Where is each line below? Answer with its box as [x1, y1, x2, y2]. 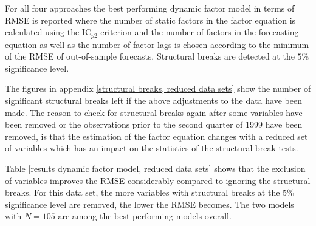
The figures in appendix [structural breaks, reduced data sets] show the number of [5, 82, 311, 95]
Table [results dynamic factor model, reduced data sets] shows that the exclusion [5, 162, 306, 174]
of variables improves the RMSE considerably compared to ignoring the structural [5, 174, 311, 187]
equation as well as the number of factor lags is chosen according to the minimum [5, 38, 309, 50]
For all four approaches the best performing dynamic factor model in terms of [5, 2, 295, 14]
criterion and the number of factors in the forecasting [100, 26, 299, 38]
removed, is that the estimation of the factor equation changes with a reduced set [5, 129, 308, 142]
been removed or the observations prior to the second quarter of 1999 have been [5, 118, 303, 131]
